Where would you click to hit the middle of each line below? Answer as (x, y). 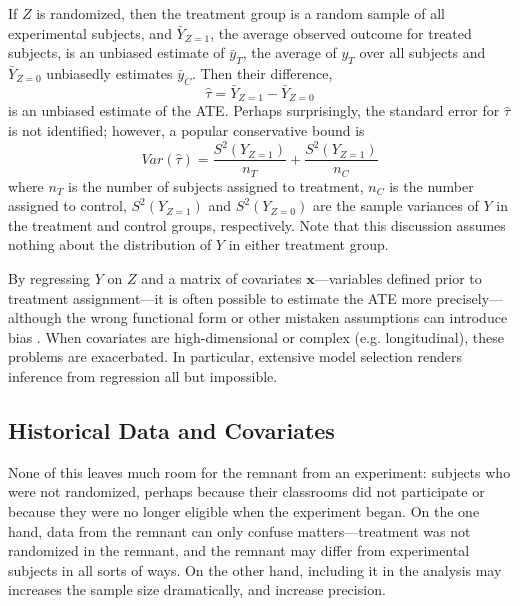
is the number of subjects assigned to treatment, (216, 185)
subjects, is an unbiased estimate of (116, 52)
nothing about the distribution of (110, 244)
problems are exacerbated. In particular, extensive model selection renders (235, 356)
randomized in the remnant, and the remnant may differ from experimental (239, 550)
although (35, 317)
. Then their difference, (262, 72)
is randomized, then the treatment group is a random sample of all (240, 13)
